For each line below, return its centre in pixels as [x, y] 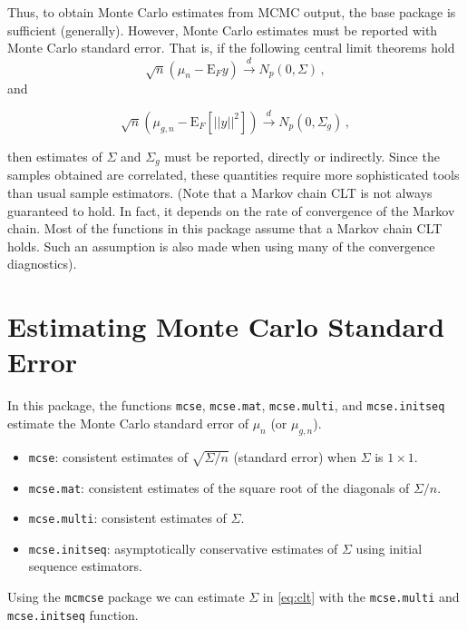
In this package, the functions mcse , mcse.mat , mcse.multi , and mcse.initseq [226, 405]
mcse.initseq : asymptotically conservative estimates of [183, 548]
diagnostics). [42, 264]
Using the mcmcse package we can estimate [126, 597]
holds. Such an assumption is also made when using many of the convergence [221, 246]
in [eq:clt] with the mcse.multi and [361, 597]
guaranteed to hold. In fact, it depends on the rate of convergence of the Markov [231, 210]
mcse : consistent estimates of [108, 456]
